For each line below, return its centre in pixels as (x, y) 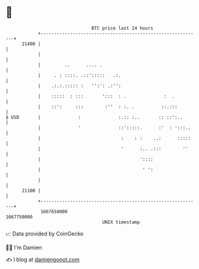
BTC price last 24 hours (122, 28)
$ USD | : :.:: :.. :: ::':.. (94, 117)
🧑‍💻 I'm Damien (24, 247)
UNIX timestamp (121, 222)
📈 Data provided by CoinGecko (45, 234)
